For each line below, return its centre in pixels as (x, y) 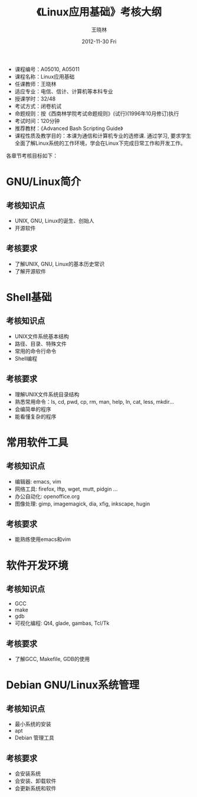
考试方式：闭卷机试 (38, 106)
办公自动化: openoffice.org (47, 496)
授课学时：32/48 (35, 99)
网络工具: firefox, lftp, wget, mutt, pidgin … (66, 489)
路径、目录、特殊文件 (40, 344)
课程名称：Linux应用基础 (45, 76)
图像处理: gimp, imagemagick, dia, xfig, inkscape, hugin (82, 504)
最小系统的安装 (33, 724)
